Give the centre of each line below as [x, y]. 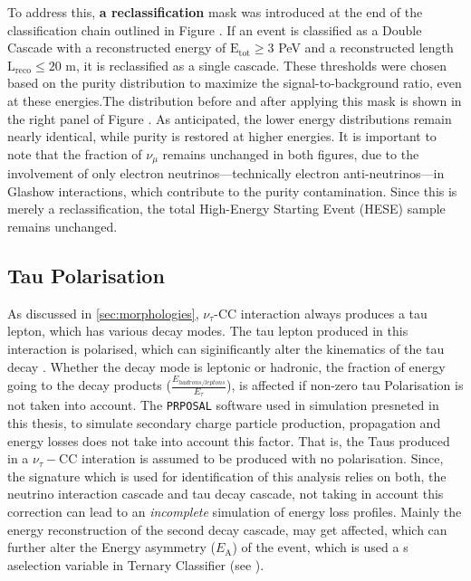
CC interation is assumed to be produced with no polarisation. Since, [251, 458]
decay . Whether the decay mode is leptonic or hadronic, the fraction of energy [226, 366]
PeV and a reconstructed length [366, 48]
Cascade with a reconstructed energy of [117, 48]
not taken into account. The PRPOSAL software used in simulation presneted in [223, 405]
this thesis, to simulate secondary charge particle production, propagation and [224, 423]
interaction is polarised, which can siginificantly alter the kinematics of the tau [226, 348]
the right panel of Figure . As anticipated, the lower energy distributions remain [230, 118]
